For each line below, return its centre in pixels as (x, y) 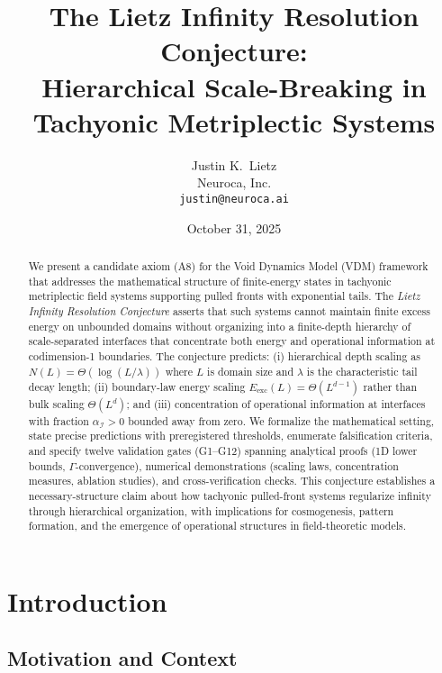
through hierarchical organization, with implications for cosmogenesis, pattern (211, 510)
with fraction (59, 420)
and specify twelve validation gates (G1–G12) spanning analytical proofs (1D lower (223, 450)
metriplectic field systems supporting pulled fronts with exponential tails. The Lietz (224, 296)
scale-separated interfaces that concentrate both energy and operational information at (232, 341)
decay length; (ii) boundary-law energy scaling (137, 386)
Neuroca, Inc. (234, 182)
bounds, (47, 465)
